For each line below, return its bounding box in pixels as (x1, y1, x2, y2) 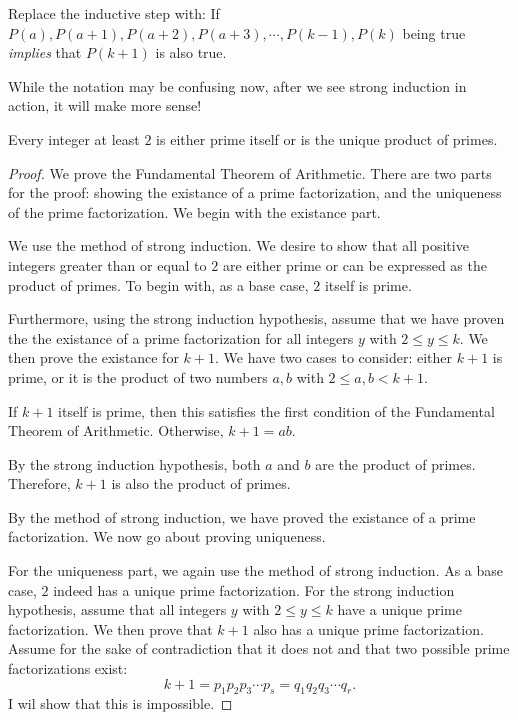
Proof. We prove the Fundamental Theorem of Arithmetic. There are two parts (8, 162, 492, 183)
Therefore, (8, 473, 71, 494)
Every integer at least (8, 128, 140, 149)
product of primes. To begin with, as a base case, (8, 274, 309, 295)
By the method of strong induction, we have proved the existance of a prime (8, 506, 476, 527)
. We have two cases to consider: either (214, 347, 453, 368)
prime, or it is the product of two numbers (8, 366, 268, 387)
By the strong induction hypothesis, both (8, 453, 261, 474)
